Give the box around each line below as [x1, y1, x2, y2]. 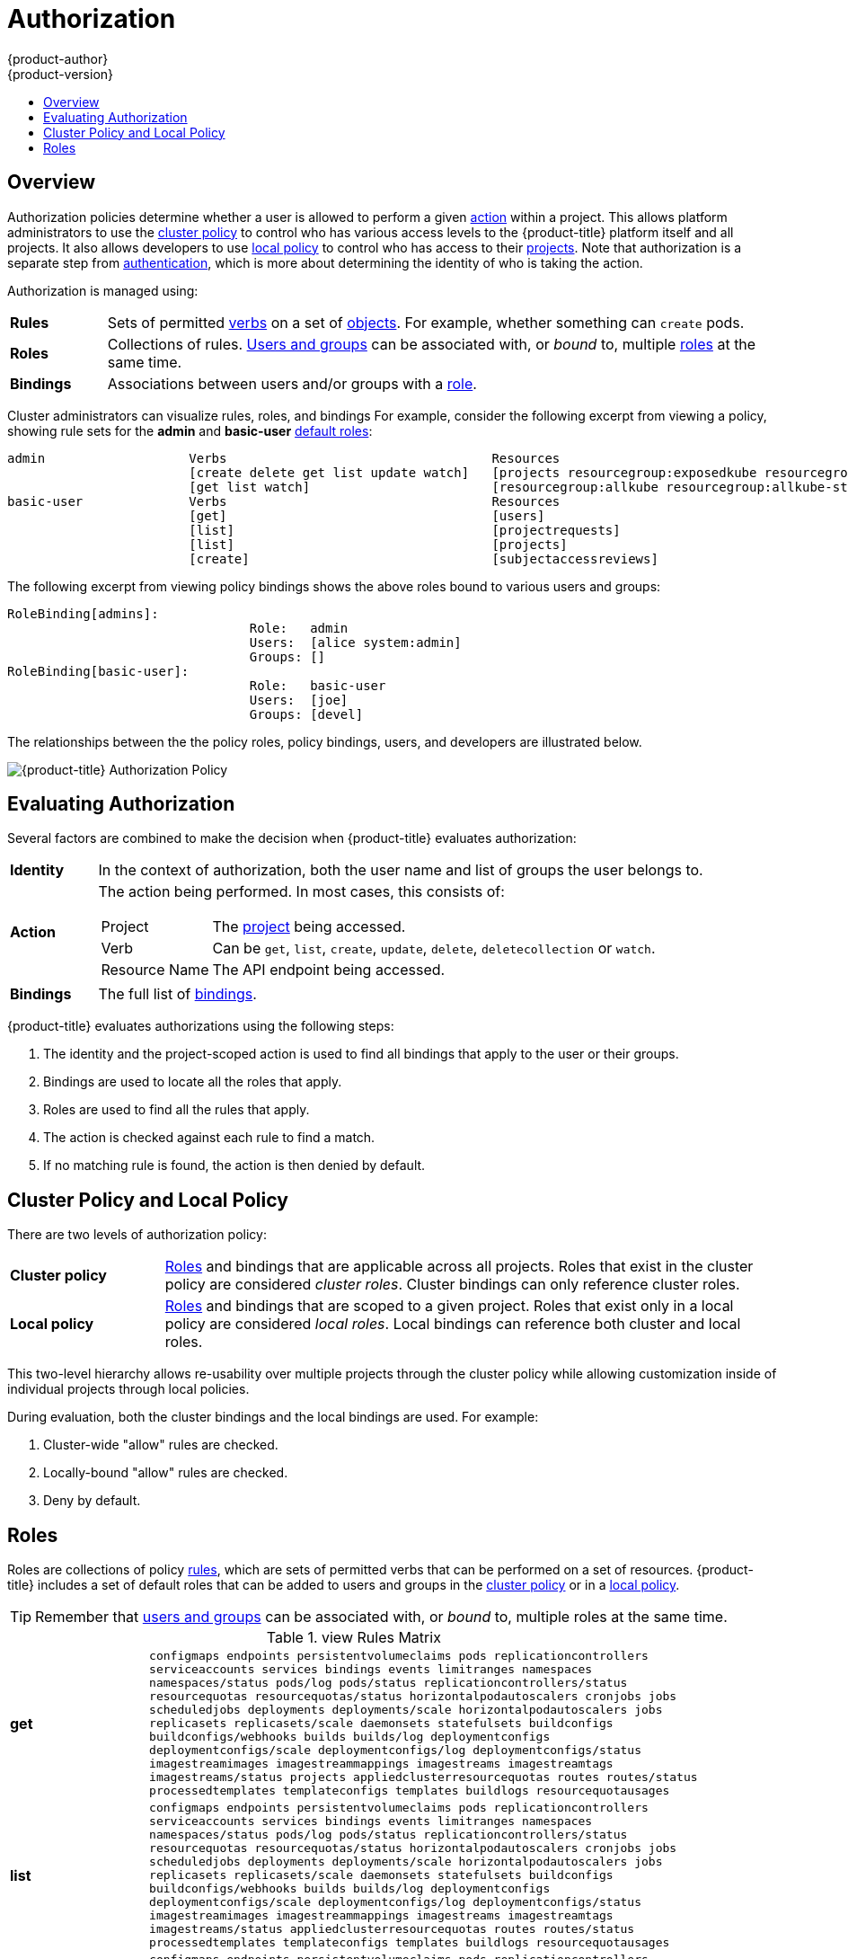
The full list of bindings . [98, 985, 257, 1004]
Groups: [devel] [249, 706, 364, 722]
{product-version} [7, 66, 114, 82]
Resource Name [101, 961, 209, 979]
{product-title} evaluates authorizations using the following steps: [7, 1018, 394, 1034]
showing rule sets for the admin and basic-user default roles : [7, 422, 373, 439]
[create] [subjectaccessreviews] [189, 551, 658, 566]
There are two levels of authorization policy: [7, 1227, 267, 1243]
